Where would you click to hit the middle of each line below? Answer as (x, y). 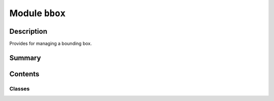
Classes (20, 88)
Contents (24, 74)
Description (28, 31)
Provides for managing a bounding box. (51, 43)
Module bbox (38, 13)
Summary (25, 58)
